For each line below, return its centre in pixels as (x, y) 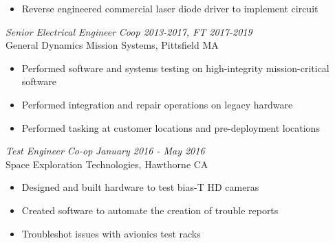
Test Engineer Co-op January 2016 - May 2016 (105, 151)
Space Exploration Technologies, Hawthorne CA (107, 164)
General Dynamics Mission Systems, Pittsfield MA (112, 45)
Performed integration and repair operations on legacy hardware (157, 104)
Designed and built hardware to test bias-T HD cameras (140, 187)
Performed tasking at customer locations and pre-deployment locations (171, 127)
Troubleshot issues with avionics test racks (111, 233)
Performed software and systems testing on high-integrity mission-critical (175, 68)
